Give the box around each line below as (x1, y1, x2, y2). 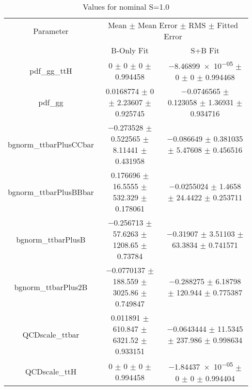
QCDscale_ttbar (22, 328, 79, 340)
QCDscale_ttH (25, 366, 77, 377)
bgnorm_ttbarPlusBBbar (8, 186, 94, 197)
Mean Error (138, 19, 178, 31)
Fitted (217, 19, 238, 31)
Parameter (33, 25, 69, 36)
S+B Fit (190, 45, 220, 56)
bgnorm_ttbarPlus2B (14, 281, 88, 292)
